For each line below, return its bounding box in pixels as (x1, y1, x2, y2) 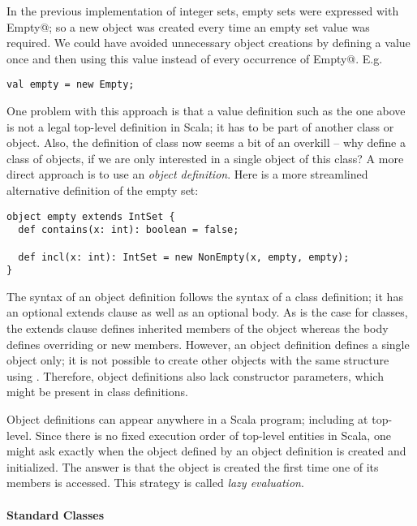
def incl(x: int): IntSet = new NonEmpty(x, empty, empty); (18, 251, 350, 263)
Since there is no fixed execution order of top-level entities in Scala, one (35, 426, 391, 443)
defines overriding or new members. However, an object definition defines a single (6, 335, 410, 352)
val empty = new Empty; (6, 79, 135, 91)
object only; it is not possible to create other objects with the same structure (6, 351, 389, 369)
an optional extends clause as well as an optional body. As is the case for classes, (6, 304, 408, 321)
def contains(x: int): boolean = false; (18, 224, 239, 236)
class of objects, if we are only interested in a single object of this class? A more (6, 149, 404, 166)
